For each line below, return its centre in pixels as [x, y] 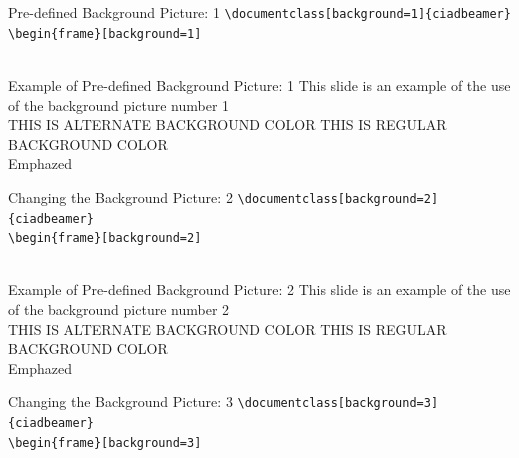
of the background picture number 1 [119, 104]
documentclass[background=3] [341, 403]
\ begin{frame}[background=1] [105, 33]
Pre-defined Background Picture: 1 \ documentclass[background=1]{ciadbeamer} [259, 12]
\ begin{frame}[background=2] [105, 238]
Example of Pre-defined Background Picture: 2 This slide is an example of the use [259, 289]
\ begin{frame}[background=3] [105, 442]
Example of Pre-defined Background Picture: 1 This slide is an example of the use [259, 84]
